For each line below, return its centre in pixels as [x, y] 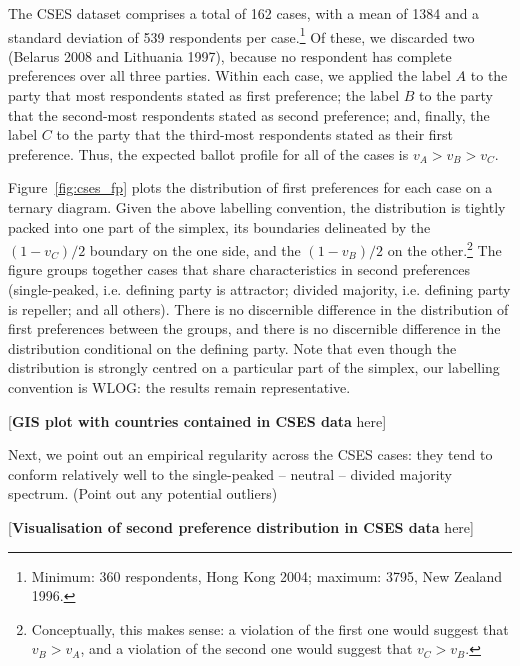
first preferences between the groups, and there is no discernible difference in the [254, 328]
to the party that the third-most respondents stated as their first [255, 134]
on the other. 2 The [444, 248]
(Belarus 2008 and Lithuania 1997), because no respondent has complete [230, 55]
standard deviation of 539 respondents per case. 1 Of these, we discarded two [241, 35]
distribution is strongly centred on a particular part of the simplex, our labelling [254, 367]
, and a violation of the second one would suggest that [246, 648]
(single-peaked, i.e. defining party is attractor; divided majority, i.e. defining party [259, 289]
